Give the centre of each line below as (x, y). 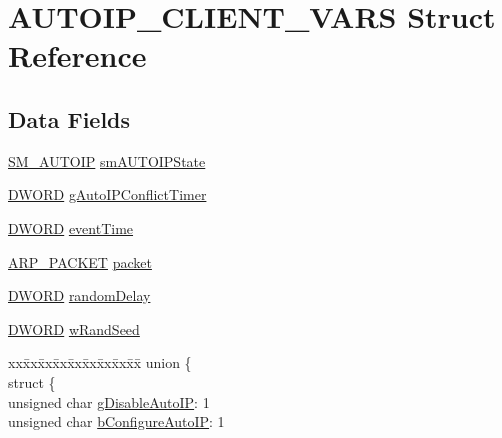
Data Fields (69, 118)
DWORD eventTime (71, 227)
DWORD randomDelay (79, 295)
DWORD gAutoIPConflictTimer (107, 194)
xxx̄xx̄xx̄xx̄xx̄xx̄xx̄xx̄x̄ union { (100, 362)
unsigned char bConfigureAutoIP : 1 (116, 421)
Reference (77, 55)
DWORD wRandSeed (74, 328)
